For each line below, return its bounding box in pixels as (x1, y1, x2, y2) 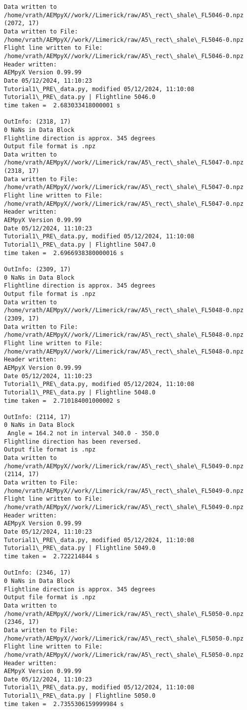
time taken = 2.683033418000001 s (4, 101, 121, 109)
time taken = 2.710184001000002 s (4, 397, 121, 404)
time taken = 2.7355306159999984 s (4, 700, 124, 708)
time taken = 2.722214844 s (4, 552, 99, 560)
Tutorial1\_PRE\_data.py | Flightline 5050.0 (4, 692, 155, 700)
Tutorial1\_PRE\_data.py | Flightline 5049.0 (4, 545, 155, 552)
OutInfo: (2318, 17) (4, 118, 71, 126)
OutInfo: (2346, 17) (4, 569, 71, 577)
